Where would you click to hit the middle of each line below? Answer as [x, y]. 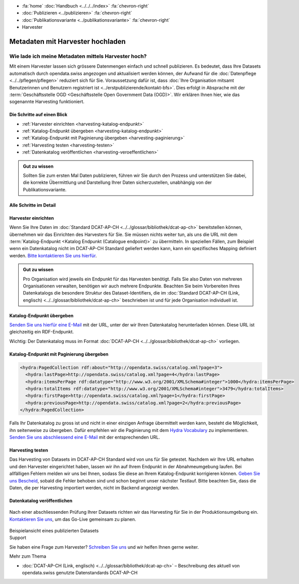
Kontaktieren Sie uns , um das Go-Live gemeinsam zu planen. [73, 519]
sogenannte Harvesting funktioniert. [47, 102]
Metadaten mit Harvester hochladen [67, 41]
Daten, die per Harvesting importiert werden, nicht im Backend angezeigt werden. [94, 488]
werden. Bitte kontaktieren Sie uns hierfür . [53, 256]
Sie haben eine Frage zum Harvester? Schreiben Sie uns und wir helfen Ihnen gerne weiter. [104, 547]
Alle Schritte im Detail [33, 205]
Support [18, 538]
